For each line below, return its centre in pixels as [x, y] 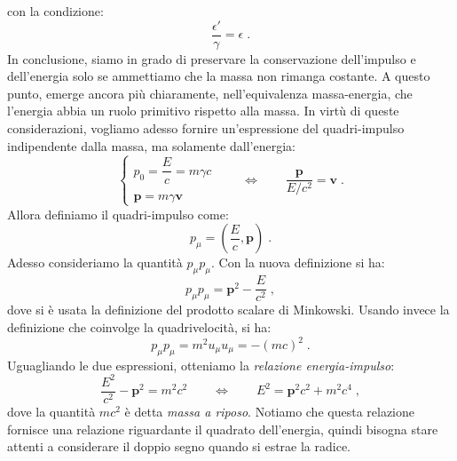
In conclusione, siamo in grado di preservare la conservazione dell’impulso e [212, 58]
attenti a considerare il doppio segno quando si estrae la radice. [179, 446]
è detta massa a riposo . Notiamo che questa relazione [269, 411]
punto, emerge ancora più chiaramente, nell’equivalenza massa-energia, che [210, 93]
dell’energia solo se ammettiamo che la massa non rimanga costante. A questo [219, 76]
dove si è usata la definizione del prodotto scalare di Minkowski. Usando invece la [228, 310]
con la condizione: [55, 11]
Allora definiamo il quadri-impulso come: [118, 214]
